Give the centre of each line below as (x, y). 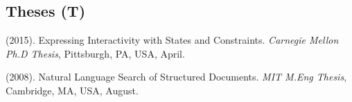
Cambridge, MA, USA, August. (72, 90)
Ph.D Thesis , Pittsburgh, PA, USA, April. (95, 53)
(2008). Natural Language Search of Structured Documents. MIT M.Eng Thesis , (176, 77)
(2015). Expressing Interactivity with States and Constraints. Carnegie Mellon (172, 40)
